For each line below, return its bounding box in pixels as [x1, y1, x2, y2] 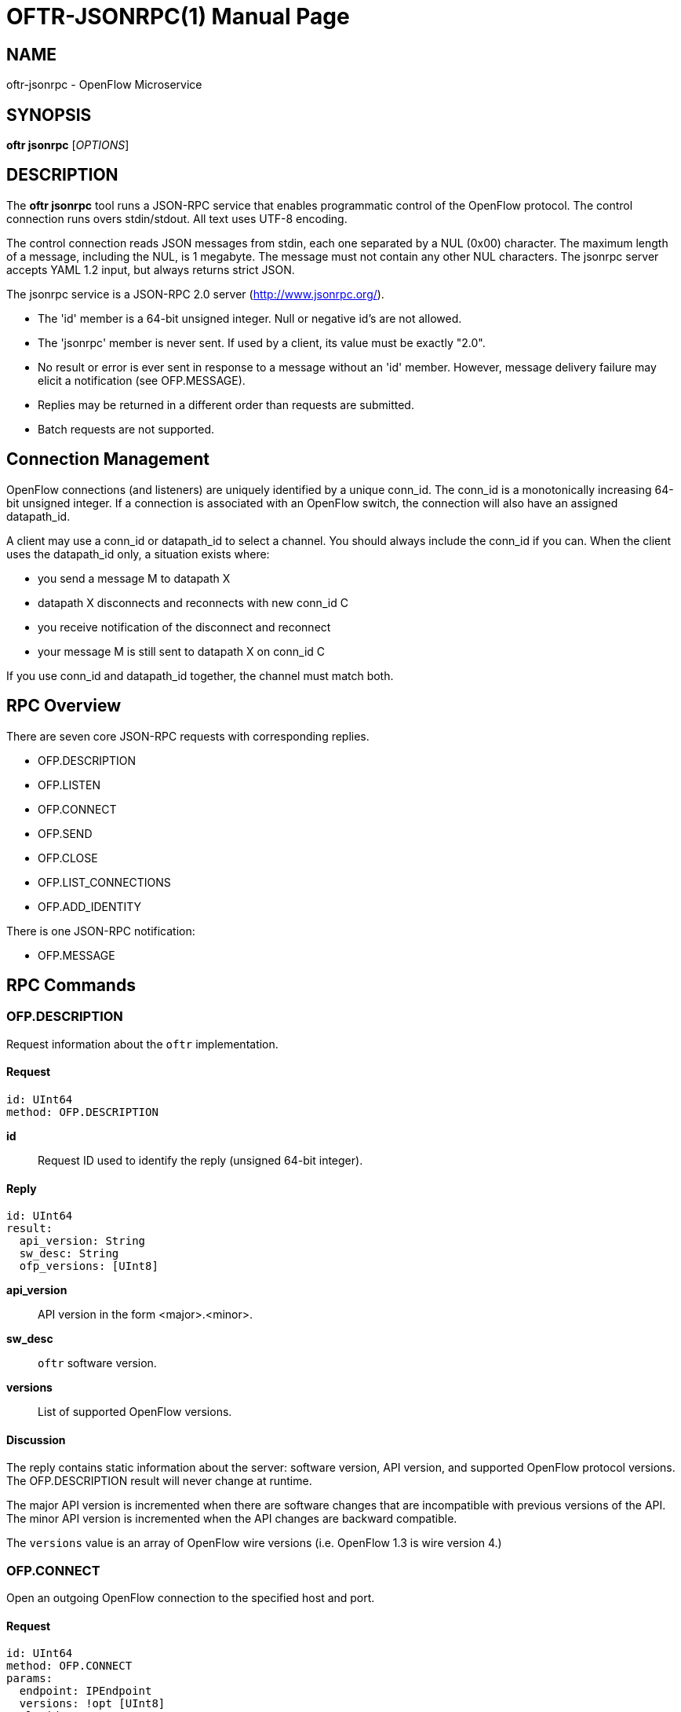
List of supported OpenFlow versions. [38, 1405, 232, 1419]
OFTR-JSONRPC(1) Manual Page [6, 3, 350, 30]
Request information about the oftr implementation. [6, 1037, 279, 1051]
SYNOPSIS [6, 104, 92, 125]
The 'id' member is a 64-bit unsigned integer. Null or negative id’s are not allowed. [38, 311, 462, 325]
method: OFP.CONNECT [6, 1659, 133, 1673]
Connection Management [6, 449, 209, 470]
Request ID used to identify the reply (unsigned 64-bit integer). [38, 1153, 363, 1167]
